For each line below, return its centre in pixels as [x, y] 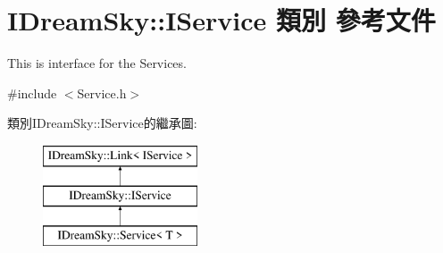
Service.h [102, 93]
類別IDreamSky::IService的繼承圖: [102, 123]
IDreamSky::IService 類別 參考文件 [221, 20]
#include [32, 93]
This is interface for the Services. [97, 63]
